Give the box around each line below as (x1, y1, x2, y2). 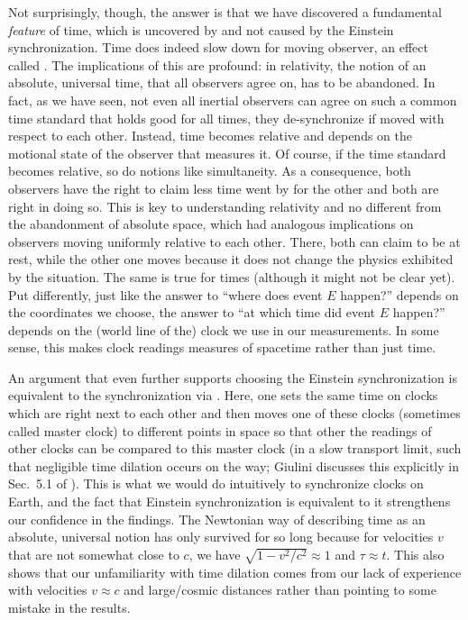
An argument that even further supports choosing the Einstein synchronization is (8, 368, 457, 387)
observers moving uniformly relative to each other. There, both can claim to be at (8, 232, 461, 251)
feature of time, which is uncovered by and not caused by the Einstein (8, 20, 394, 39)
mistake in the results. (8, 597, 131, 616)
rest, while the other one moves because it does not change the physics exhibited (8, 250, 454, 269)
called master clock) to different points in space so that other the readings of (8, 421, 432, 440)
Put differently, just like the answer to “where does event (8, 285, 323, 304)
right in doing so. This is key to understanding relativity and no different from (8, 196, 442, 215)
